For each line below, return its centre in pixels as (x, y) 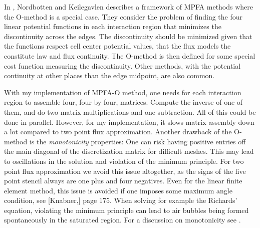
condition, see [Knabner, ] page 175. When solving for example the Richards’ (121, 200)
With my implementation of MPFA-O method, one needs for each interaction (123, 92)
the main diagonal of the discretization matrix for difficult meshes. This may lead (129, 151)
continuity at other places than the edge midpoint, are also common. (109, 75)
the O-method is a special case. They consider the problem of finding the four (123, 16)
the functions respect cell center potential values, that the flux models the (117, 46)
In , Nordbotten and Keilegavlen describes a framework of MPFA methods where (129, 7)
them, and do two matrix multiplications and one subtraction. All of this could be (130, 111)
